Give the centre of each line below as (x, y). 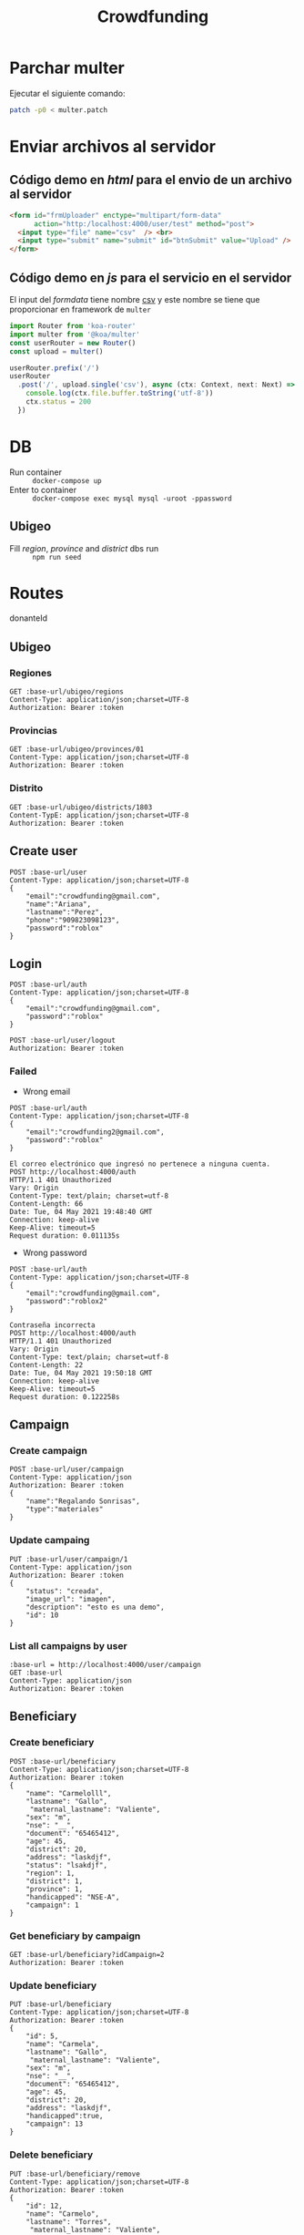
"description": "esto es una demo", (96, 1607)
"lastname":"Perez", (65, 912)
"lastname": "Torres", (69, 2221)
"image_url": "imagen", (71, 1599)
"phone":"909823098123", (73, 920)
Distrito (26, 788)
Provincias (33, 731)
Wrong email (46, 1091)
